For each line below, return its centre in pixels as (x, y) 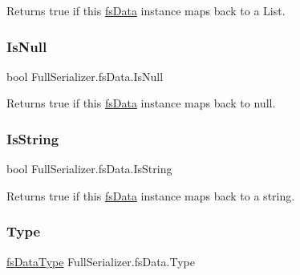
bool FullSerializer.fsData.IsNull (85, 76)
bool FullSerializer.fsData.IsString (89, 169)
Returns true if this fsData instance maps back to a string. (151, 195)
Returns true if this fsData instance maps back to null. (141, 103)
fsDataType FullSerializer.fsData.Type (101, 261)
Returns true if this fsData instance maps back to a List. (146, 10)
